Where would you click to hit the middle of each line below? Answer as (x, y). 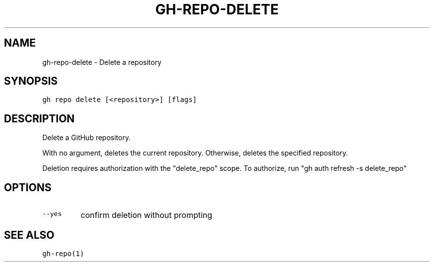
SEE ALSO (29, 235)
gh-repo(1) (63, 253)
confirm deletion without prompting (146, 215)
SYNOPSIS (31, 81)
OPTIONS (28, 187)
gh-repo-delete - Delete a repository (102, 62)
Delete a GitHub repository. (86, 138)
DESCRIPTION (39, 118)
